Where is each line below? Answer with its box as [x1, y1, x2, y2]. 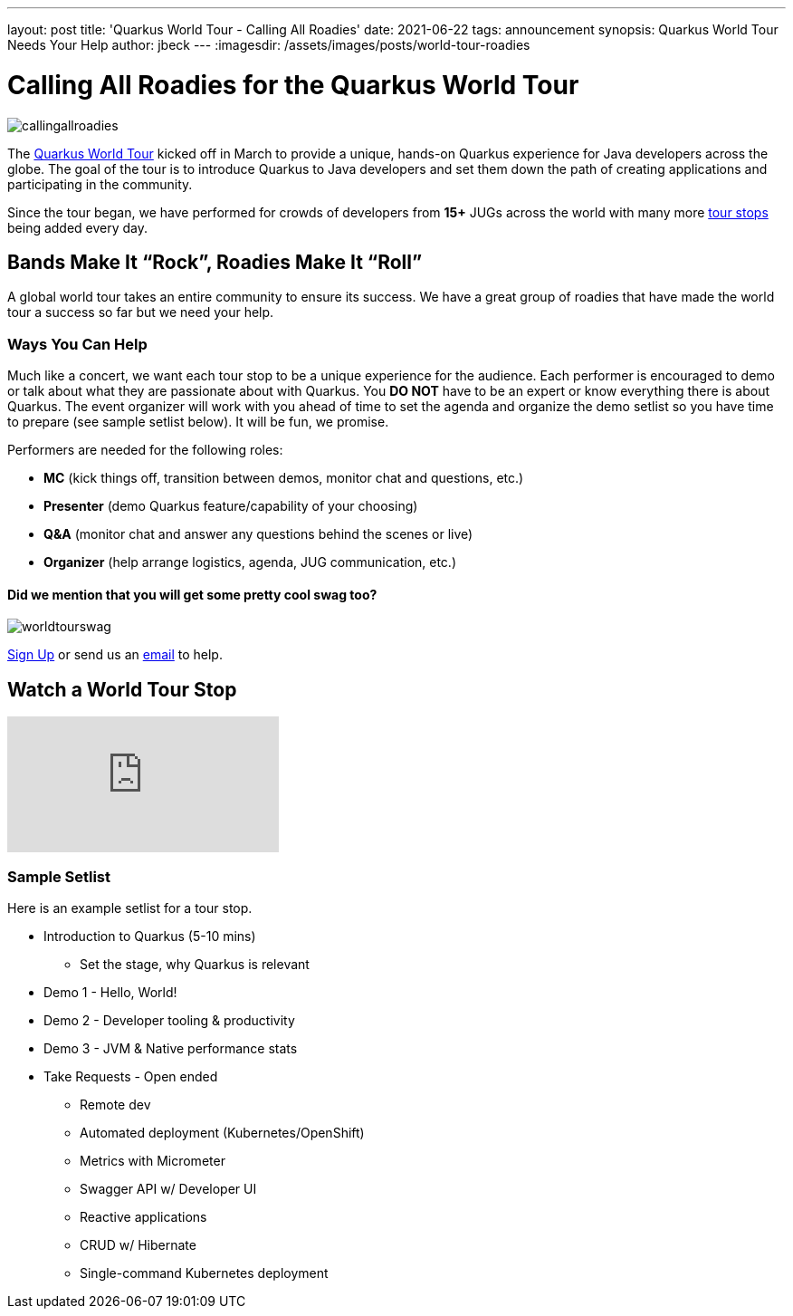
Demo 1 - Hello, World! [43, 984, 177, 1000]
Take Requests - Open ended [43, 1068, 218, 1084]
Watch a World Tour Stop [7, 677, 237, 701]
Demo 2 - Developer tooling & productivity [43, 1012, 295, 1028]
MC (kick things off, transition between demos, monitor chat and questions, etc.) [43, 470, 524, 486]
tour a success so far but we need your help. [7, 304, 274, 321]
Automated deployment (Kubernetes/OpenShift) [80, 1124, 365, 1140]
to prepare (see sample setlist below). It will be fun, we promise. [7, 414, 389, 430]
